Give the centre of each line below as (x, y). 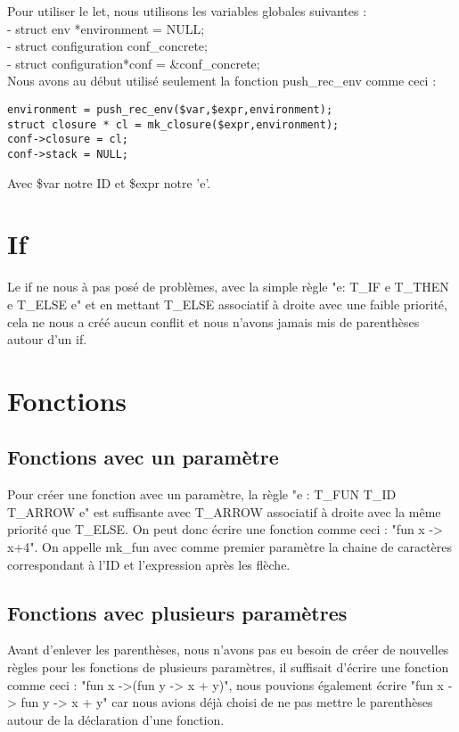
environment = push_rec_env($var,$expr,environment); (170, 109)
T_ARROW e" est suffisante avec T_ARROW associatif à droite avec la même (224, 511)
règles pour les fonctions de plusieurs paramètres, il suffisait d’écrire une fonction (228, 667)
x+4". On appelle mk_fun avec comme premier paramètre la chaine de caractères (229, 547)
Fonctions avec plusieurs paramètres (177, 612)
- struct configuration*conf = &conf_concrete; (134, 63)
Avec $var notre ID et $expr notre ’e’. (109, 182)
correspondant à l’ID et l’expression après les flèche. (149, 564)
